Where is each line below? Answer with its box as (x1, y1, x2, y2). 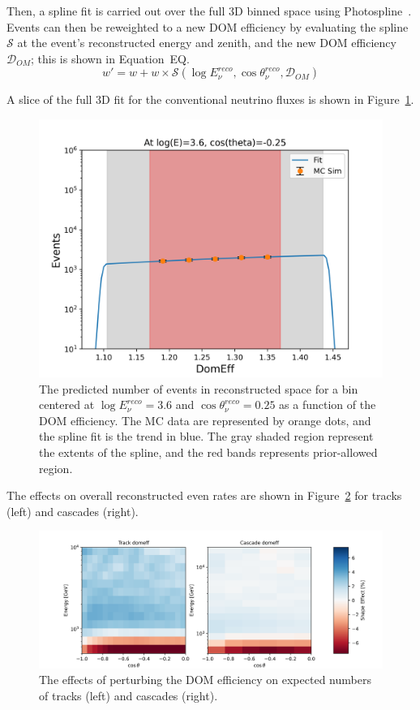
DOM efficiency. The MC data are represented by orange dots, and (39, 411, 371, 428)
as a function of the (279, 396, 376, 413)
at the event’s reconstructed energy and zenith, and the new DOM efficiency (17, 34, 396, 51)
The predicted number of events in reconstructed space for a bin (39, 380, 358, 397)
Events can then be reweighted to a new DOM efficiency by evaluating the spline (6, 18, 409, 35)
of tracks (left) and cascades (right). (39, 686, 218, 704)
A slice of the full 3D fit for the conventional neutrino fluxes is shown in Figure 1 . (6, 91, 414, 108)
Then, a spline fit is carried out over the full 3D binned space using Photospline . (6, 2, 412, 19)
